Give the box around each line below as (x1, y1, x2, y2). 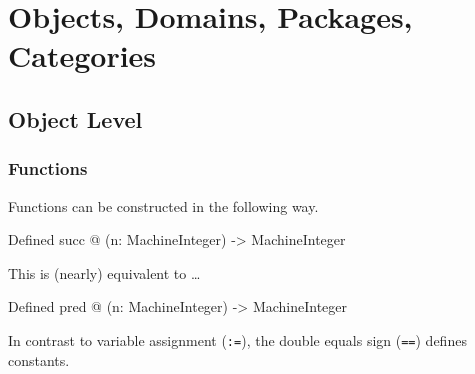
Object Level (8, 103, 143, 134)
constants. (8, 349, 70, 370)
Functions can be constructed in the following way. (8, 195, 319, 216)
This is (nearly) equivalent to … (8, 262, 201, 283)
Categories (8, 35, 157, 76)
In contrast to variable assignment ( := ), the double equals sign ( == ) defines (8, 329, 467, 350)
